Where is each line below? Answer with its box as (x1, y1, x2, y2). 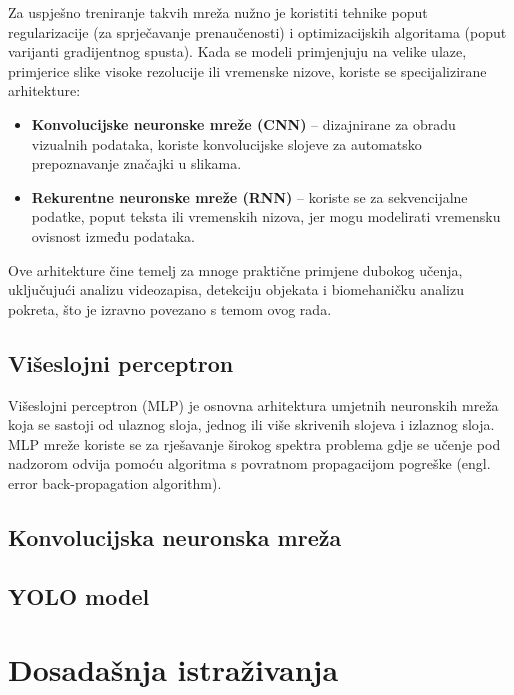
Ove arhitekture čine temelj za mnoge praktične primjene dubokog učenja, (8, 259, 463, 280)
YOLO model (8, 580, 150, 611)
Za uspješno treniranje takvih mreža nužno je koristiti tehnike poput (8, 2, 428, 22)
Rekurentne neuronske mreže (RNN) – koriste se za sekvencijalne (31, 186, 468, 207)
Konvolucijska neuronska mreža (8, 521, 342, 552)
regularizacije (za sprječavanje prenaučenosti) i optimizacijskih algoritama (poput (8, 21, 507, 42)
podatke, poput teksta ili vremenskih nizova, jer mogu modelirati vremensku (31, 206, 501, 227)
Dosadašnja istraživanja (8, 649, 339, 690)
